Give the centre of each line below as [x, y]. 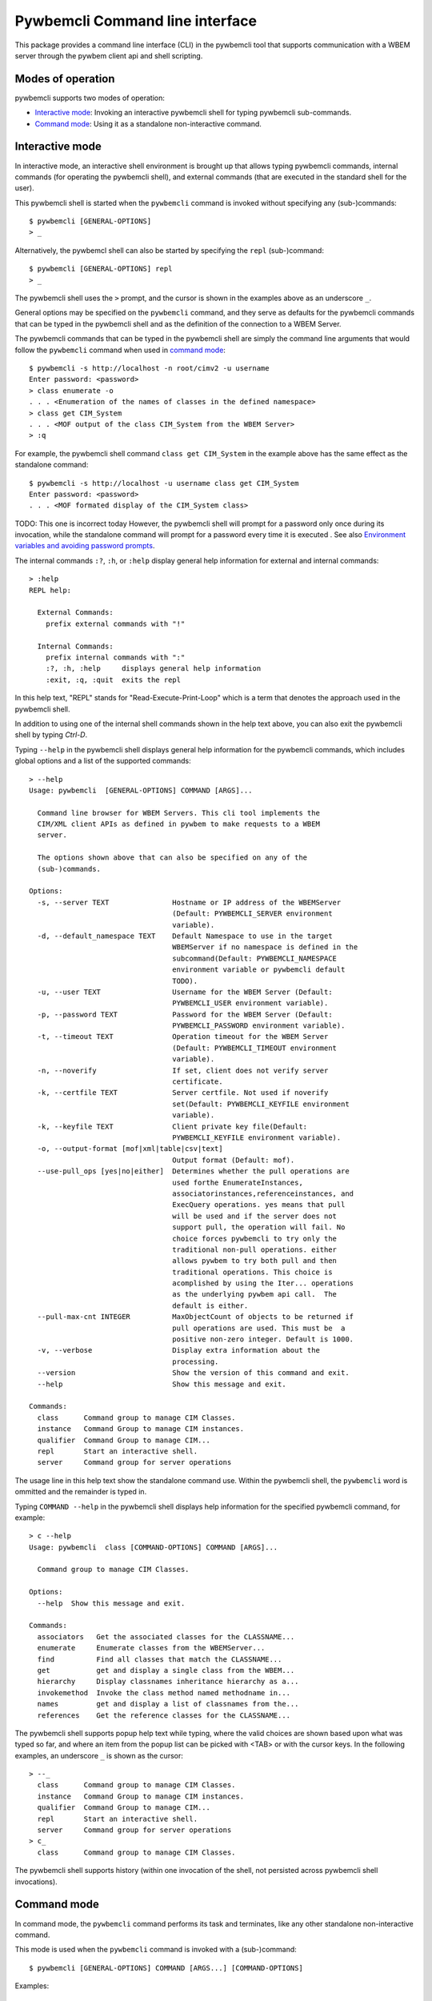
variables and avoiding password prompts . [85, 546]
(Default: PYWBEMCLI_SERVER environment [252, 914]
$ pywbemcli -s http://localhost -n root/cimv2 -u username [149, 368]
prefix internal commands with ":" [115, 657]
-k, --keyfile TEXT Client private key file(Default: [172, 1126]
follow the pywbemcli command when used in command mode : [120, 350]
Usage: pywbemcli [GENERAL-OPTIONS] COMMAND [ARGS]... [141, 790]
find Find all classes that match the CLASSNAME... [160, 1659]
